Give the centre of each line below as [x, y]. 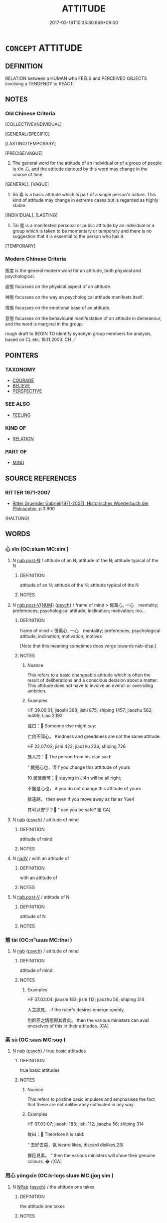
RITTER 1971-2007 [28, 492]
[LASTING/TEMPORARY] [31, 144]
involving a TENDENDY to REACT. [40, 83]
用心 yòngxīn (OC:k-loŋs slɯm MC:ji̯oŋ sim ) [59, 1176]
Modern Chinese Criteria [36, 259]
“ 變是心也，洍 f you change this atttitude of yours [79, 767]
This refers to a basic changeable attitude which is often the [89, 675]
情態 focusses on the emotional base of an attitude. [58, 307]
